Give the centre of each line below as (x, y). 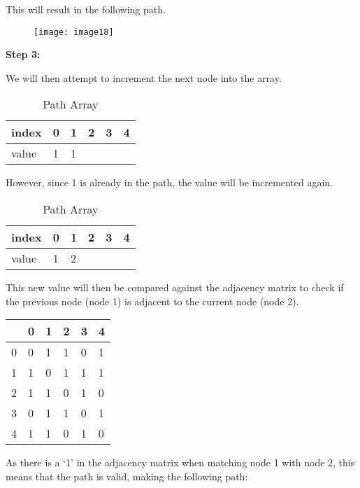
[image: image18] (74, 32)
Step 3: (23, 54)
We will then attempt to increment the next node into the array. (144, 77)
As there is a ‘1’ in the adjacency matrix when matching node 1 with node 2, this (180, 462)
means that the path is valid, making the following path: (127, 476)
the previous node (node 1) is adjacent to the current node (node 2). (152, 301)
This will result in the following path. (86, 9)
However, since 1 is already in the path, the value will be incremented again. (170, 182)
